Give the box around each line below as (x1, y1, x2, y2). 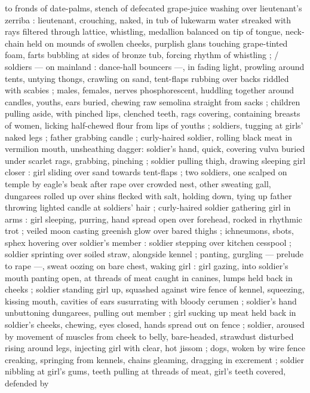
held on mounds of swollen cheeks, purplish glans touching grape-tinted (26, 36, 288, 49)
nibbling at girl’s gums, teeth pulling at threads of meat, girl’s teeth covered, (5, 365, 286, 377)
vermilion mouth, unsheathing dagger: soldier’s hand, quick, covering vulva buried (5, 142, 305, 155)
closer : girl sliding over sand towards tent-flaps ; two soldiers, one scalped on (5, 166, 287, 178)
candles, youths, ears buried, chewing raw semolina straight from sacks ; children (5, 95, 300, 108)
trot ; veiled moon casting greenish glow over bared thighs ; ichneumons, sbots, (5, 224, 294, 237)
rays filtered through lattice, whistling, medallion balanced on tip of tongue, (5, 25, 283, 38)
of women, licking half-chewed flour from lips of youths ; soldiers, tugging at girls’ (5, 118, 303, 131)
